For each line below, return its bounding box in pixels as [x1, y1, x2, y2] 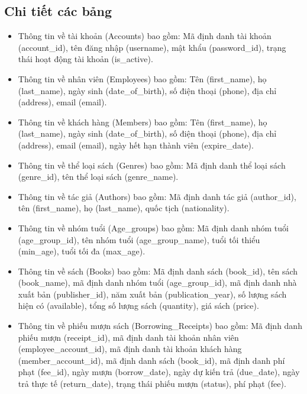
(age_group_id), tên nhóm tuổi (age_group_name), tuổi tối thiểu [18, 233, 260, 246]
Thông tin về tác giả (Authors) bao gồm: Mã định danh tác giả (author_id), [18, 190, 296, 202]
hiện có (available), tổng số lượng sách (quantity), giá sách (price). [18, 299, 259, 312]
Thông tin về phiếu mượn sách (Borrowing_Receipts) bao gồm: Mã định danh [18, 319, 302, 332]
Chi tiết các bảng [4, 2, 112, 20]
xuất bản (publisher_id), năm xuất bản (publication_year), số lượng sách [18, 288, 287, 300]
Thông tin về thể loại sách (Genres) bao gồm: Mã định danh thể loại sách [18, 159, 286, 171]
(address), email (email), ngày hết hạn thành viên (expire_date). [18, 138, 254, 151]
